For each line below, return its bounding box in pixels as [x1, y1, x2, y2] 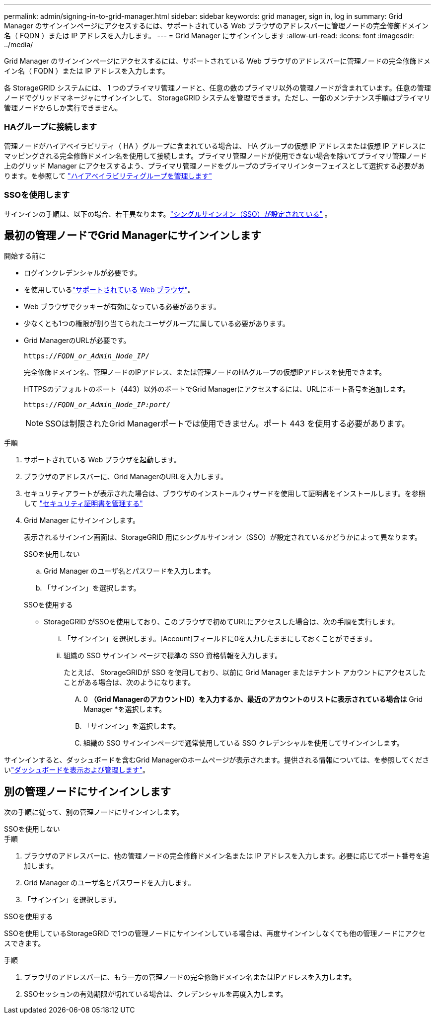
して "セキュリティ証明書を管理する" [24, 499, 143, 508]
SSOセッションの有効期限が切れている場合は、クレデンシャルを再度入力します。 [24, 990, 288, 999]
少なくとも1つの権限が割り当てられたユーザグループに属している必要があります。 [24, 319, 290, 328]
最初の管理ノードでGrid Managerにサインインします [4, 229, 261, 242]
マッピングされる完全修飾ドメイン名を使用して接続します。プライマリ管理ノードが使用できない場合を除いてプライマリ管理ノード [4, 151, 427, 160]
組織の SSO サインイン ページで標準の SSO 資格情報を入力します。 [64, 651, 282, 660]
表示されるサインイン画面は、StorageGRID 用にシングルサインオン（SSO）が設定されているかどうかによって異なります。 [24, 533, 422, 542]
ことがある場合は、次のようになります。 [64, 678, 195, 687]
